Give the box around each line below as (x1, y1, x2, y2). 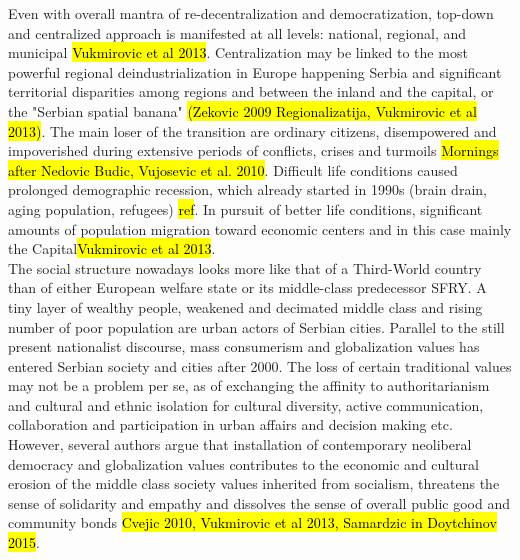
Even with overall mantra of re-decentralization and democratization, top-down (8, 3, 494, 23)
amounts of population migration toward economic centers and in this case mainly (8, 218, 512, 239)
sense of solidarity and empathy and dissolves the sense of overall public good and (8, 492, 510, 513)
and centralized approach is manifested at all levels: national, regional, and (8, 22, 467, 43)
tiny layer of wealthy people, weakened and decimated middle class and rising (8, 296, 483, 317)
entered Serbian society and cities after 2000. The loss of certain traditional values (8, 355, 512, 376)
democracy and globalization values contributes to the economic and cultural (8, 453, 479, 474)
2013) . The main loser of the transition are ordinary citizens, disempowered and (8, 120, 497, 141)
